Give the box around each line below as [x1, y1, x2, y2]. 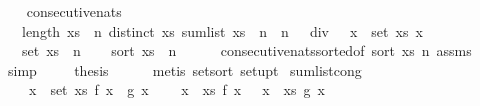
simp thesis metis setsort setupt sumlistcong [7, 59, 362, 80]
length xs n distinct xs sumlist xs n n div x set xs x [21, 20, 423, 41]
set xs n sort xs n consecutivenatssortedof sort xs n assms [21, 40, 472, 61]
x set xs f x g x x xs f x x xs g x [28, 79, 325, 100]
